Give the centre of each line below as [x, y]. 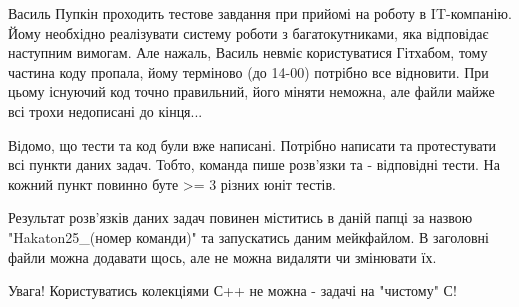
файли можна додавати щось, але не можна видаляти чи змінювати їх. [222, 256]
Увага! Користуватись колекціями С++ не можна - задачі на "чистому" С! [232, 290]
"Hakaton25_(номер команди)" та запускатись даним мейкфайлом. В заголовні [248, 236]
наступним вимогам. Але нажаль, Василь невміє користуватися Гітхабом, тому [248, 52]
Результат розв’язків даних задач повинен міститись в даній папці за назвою [240, 217]
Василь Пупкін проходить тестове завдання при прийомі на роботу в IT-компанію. [260, 13]
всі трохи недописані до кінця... [105, 110]
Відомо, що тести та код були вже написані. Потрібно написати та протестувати [252, 144]
